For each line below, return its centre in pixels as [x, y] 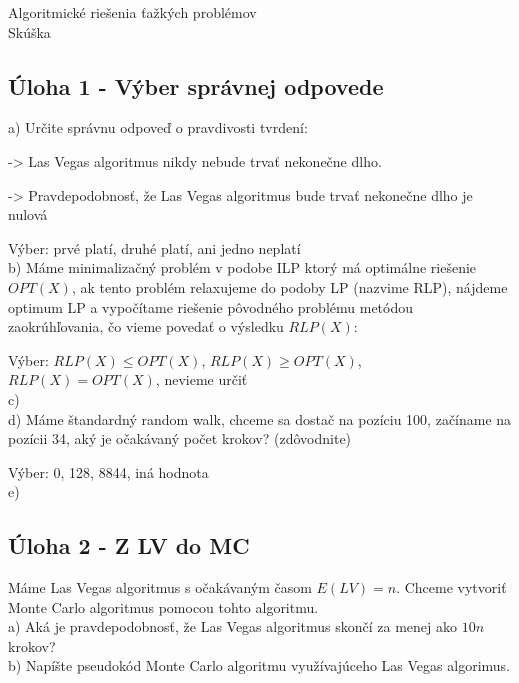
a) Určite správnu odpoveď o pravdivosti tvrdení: [158, 127]
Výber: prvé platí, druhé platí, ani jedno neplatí [154, 247]
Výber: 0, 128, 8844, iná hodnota [108, 471]
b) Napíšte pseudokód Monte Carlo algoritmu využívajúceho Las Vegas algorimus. [259, 665]
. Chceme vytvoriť [451, 587]
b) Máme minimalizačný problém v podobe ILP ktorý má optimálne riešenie [242, 267]
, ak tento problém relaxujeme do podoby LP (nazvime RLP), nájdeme [289, 286]
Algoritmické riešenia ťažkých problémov [132, 12]
